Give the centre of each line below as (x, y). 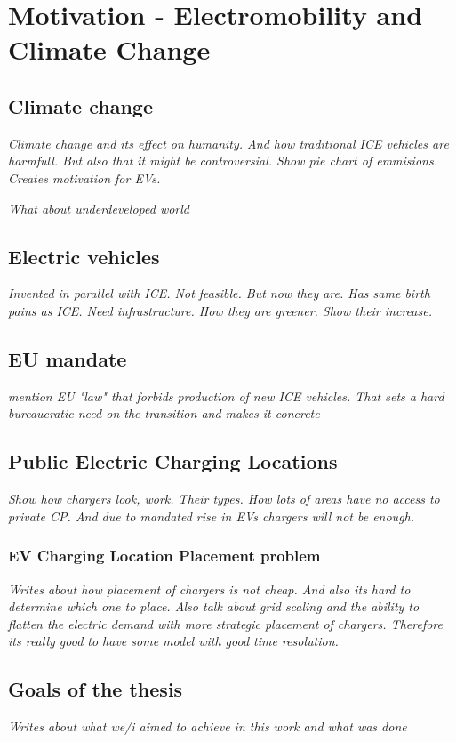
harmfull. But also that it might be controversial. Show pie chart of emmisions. (223, 161)
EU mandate (68, 358)
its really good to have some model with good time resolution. (173, 641)
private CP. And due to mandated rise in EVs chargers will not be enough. (212, 516)
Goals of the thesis (96, 689)
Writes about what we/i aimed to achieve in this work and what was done (208, 726)
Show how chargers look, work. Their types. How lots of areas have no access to (224, 499)
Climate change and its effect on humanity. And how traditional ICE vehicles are (228, 143)
